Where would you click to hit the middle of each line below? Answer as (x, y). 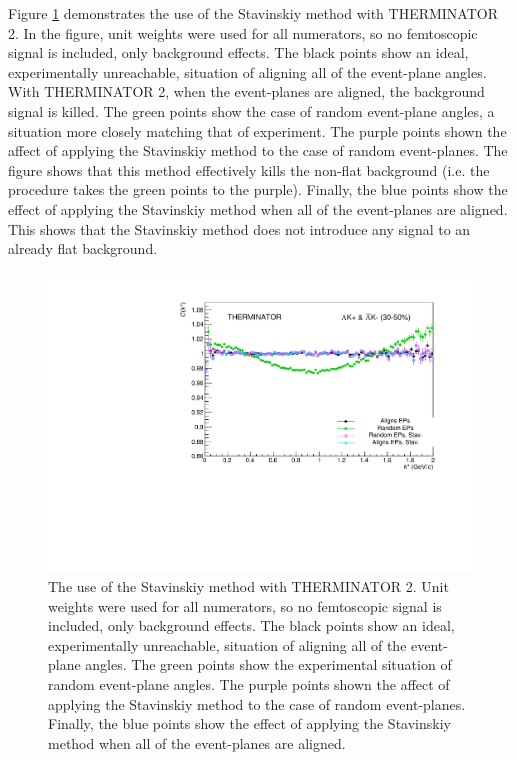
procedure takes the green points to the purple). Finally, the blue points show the (258, 189)
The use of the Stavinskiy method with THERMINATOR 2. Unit (248, 585)
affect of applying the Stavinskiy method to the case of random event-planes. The (258, 150)
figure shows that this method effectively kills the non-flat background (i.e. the (249, 169)
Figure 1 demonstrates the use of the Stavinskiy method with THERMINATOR (253, 13)
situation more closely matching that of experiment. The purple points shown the (257, 130)
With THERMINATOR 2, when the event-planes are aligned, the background (246, 91)
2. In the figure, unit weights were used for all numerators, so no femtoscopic (243, 32)
